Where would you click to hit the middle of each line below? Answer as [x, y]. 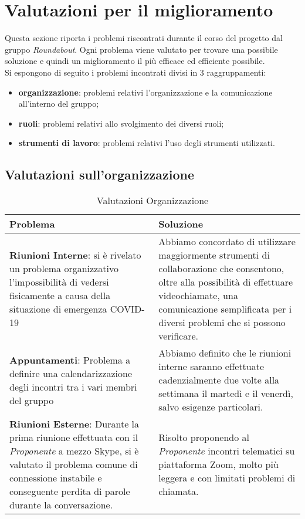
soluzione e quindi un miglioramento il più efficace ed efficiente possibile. [135, 61]
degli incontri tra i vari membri [73, 386]
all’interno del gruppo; [59, 104]
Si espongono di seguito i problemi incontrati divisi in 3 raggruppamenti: [135, 72]
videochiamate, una [198, 296]
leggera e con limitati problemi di [227, 478]
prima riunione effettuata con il [74, 437]
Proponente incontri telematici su [227, 451]
